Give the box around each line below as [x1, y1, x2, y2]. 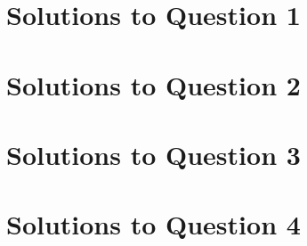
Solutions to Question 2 [6, 66, 301, 102]
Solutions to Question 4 [6, 206, 301, 242]
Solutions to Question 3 [6, 135, 301, 172]
